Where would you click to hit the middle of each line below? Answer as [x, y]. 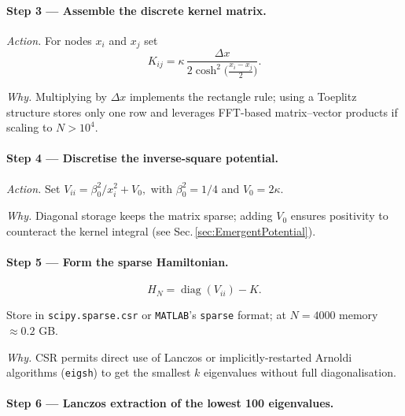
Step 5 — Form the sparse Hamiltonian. [118, 262]
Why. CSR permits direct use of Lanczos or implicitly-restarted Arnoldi [179, 357]
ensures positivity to [339, 215]
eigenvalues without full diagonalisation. [300, 372]
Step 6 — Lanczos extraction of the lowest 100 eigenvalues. [170, 403]
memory [359, 315]
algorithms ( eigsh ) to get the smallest [99, 372]
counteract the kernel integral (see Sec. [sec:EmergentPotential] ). [161, 230]
